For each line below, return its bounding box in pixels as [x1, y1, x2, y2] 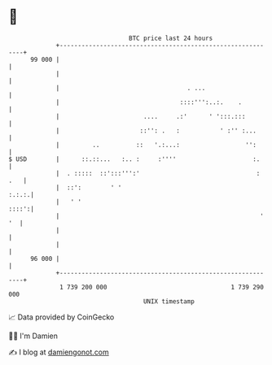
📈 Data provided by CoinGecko [8, 312, 115, 322]
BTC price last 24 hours [129, 34, 213, 42]
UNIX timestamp [143, 297, 195, 306]
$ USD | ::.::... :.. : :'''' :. [8, 154, 261, 163]
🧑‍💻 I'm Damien [8, 331, 59, 341]
